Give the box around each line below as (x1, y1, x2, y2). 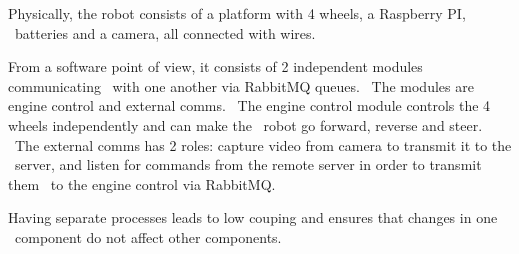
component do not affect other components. (14, 226, 282, 247)
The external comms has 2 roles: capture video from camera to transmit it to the (14, 134, 512, 155)
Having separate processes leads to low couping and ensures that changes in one (8, 207, 498, 228)
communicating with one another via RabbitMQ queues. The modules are (8, 75, 474, 96)
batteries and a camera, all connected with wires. (14, 22, 316, 43)
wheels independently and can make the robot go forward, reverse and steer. (8, 114, 483, 135)
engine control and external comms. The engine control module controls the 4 (8, 95, 491, 116)
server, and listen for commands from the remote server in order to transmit (14, 154, 482, 175)
